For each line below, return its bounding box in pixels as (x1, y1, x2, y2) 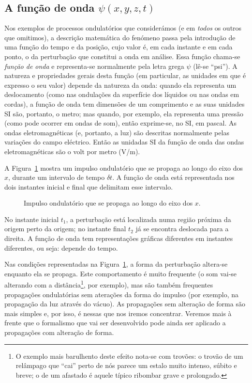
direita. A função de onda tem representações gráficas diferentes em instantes (4, 233, 233, 243)
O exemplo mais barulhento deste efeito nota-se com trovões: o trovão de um (15, 351, 243, 361)
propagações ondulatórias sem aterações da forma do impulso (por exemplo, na (4, 289, 238, 299)
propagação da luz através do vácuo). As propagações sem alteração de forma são (4, 299, 245, 309)
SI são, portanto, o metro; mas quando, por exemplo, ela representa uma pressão (4, 108, 244, 118)
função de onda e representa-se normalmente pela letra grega (4, 61, 184, 71)
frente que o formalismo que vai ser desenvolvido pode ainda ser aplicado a (4, 318, 226, 328)
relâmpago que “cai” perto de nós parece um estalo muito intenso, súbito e (15, 360, 237, 370)
